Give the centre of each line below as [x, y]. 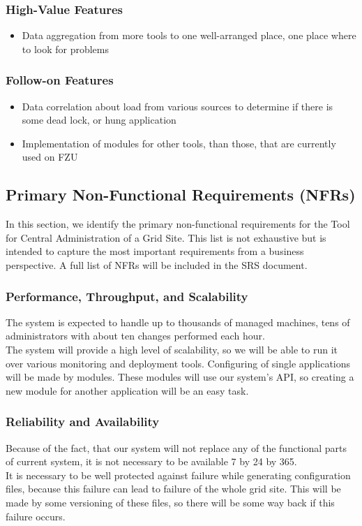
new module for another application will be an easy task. [127, 390]
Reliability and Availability [83, 422]
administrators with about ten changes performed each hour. [135, 336]
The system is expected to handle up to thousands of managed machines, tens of [178, 322]
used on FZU [50, 157]
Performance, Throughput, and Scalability [127, 296]
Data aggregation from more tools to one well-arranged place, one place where [189, 35]
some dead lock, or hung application [99, 120]
